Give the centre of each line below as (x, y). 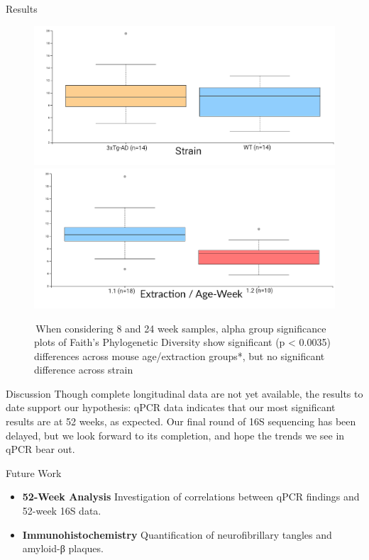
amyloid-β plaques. (63, 548)
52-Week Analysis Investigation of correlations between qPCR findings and (191, 497)
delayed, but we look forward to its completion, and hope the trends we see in (175, 435)
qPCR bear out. (40, 449)
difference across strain (84, 370)
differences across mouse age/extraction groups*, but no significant (180, 355)
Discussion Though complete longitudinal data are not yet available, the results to (184, 393)
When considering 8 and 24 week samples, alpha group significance (181, 328)
